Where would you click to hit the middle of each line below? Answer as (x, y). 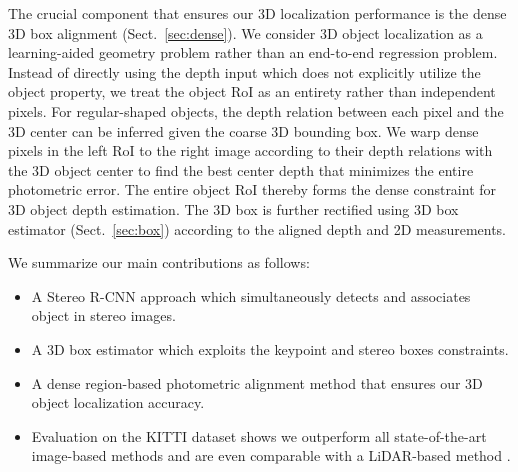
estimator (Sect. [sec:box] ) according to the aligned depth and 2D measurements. (257, 228)
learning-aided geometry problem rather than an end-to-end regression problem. (253, 52)
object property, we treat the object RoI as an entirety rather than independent (252, 91)
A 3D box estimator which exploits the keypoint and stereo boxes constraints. (270, 348)
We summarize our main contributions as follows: (159, 262)
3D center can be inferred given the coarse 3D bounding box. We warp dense (243, 130)
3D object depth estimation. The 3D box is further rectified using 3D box (233, 208)
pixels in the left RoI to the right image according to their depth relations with (250, 150)
